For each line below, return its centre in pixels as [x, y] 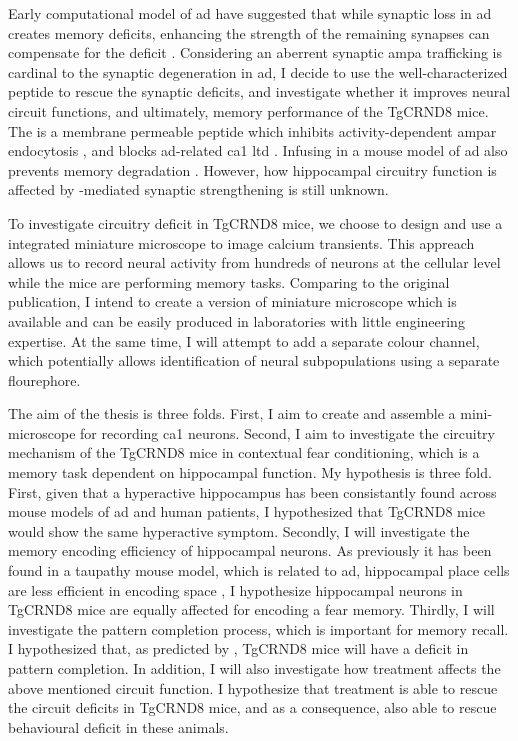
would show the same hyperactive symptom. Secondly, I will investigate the [239, 530]
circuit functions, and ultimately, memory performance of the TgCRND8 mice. [248, 110]
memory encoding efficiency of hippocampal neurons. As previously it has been [250, 550]
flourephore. [44, 379]
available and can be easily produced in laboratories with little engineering [236, 320]
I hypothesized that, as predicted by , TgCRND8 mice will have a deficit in [238, 648]
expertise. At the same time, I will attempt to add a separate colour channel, [244, 340]
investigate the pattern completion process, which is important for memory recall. [258, 628]
